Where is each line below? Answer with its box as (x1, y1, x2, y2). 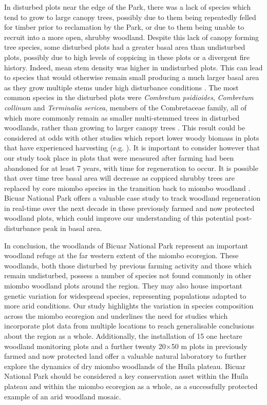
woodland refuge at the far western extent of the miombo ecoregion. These (4, 250, 239, 261)
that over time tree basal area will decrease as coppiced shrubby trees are (4, 172, 235, 183)
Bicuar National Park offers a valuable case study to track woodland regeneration (4, 192, 261, 203)
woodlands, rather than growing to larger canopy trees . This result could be (4, 122, 245, 133)
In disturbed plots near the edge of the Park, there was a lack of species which (4, 2, 251, 12)
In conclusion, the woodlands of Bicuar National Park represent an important (4, 240, 249, 250)
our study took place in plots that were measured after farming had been (4, 152, 234, 163)
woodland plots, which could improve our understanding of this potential (4, 213, 234, 223)
